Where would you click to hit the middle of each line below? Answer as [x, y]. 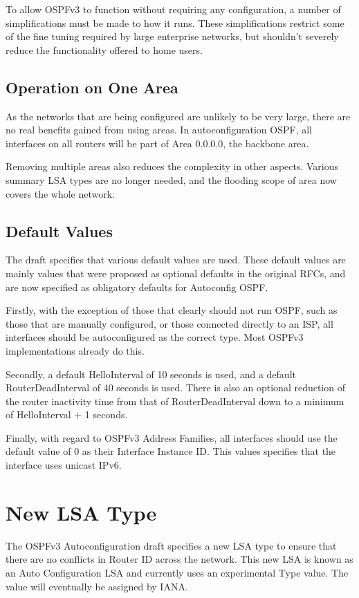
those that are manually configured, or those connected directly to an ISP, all [169, 323]
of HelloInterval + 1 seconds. [67, 414]
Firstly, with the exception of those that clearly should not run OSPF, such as [172, 310]
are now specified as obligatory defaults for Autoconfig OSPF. [137, 287]
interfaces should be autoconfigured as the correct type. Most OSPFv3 [155, 337]
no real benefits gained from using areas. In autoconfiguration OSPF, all [159, 130]
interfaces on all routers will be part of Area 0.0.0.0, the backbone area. [157, 143]
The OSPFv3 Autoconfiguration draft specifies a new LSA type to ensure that [171, 545]
